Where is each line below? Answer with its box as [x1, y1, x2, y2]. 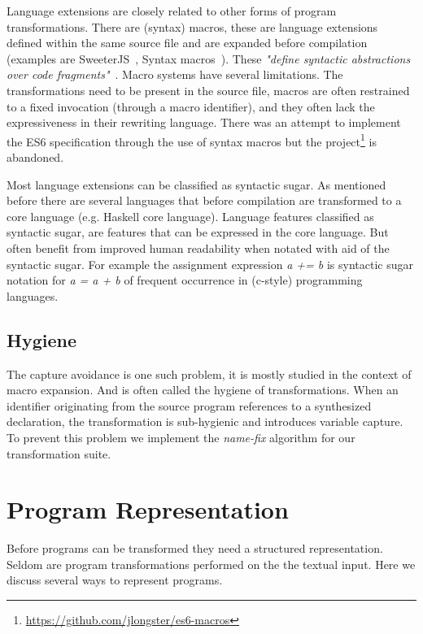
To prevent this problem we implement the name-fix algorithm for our [7, 428, 355, 445]
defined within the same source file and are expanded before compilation [7, 34, 368, 51]
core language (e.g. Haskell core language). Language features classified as [7, 207, 374, 224]
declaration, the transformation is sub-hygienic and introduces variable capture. [7, 413, 403, 430]
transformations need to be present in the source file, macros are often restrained [7, 81, 410, 98]
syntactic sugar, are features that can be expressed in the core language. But [7, 224, 389, 241]
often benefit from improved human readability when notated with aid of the [7, 239, 390, 256]
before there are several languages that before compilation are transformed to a [7, 192, 402, 209]
